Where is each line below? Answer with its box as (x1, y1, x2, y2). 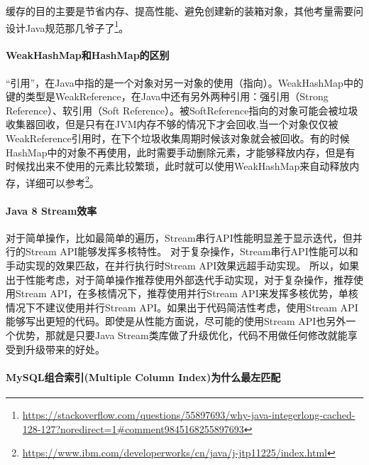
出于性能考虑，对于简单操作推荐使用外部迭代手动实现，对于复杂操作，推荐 (6, 272, 353, 287)
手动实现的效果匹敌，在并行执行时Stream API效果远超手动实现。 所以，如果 (6, 258, 360, 273)
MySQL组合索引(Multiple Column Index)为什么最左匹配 (6, 369, 281, 384)
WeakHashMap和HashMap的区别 (6, 48, 170, 63)
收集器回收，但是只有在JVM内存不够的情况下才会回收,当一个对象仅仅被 (6, 117, 338, 132)
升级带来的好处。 (25, 341, 105, 356)
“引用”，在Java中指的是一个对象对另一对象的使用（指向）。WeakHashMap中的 (6, 75, 363, 90)
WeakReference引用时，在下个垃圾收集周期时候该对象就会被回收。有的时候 (6, 131, 350, 146)
